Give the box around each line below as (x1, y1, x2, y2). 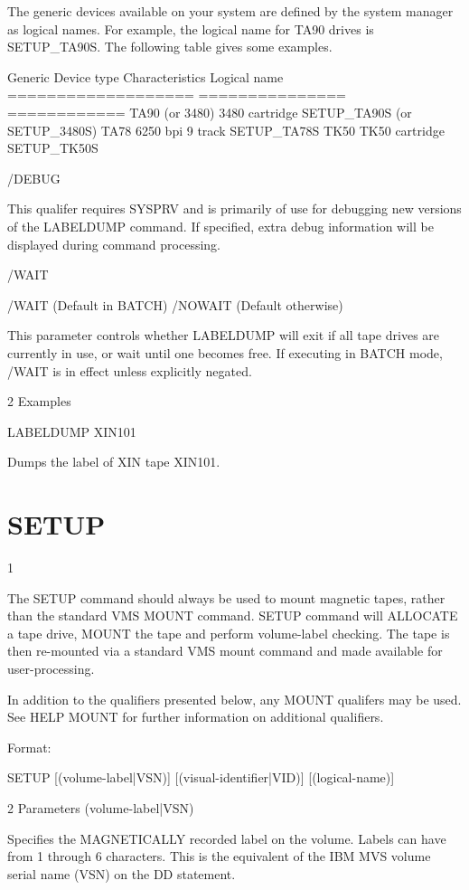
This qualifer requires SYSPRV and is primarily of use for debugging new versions (7, 199, 462, 218)
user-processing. (7, 658, 95, 677)
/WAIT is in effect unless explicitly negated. (7, 361, 252, 380)
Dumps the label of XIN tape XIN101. (7, 452, 220, 471)
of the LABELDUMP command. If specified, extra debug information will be (7, 216, 434, 235)
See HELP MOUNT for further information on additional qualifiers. (7, 707, 384, 726)
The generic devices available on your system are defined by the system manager (7, 2, 454, 20)
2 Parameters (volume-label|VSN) (7, 798, 194, 817)
